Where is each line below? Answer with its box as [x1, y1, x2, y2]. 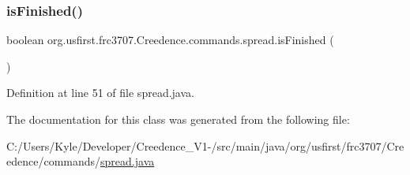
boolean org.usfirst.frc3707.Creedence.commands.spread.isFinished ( [6, 32, 334, 48]
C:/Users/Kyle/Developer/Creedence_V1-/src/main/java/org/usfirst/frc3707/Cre [6, 137, 404, 154]
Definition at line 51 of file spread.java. [6, 84, 194, 101]
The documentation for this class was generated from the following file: [6, 111, 350, 127]
